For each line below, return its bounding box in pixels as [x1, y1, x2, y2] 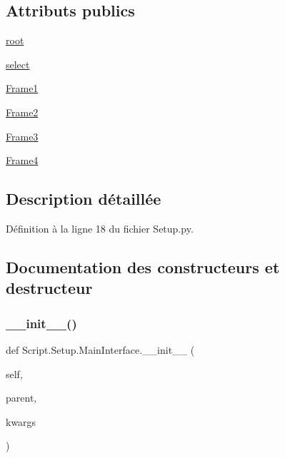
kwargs [6, 414, 36, 429]
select [6, 56, 30, 71]
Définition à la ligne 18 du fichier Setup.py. [6, 220, 194, 235]
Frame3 [6, 128, 39, 143]
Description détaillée [6, 188, 161, 210]
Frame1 [6, 81, 39, 96]
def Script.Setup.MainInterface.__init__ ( [6, 342, 195, 357]
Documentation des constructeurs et [6, 255, 280, 278]
